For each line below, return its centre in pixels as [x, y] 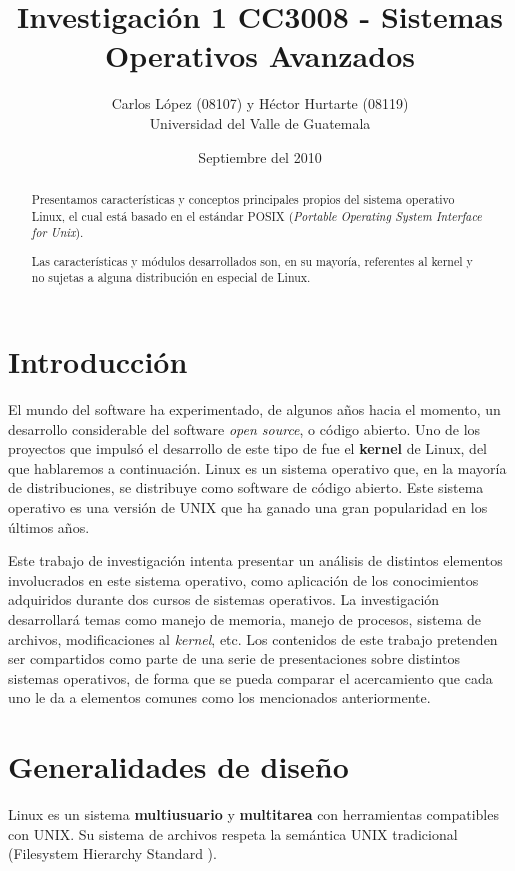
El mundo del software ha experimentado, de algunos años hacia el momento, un [254, 409]
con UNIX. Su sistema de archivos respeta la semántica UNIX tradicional [233, 833]
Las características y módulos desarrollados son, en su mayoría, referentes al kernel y [252, 260]
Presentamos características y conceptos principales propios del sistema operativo [243, 198]
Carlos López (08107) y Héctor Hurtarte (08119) [260, 103]
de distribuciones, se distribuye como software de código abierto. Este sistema [246, 487]
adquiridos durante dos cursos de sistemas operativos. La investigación [224, 599]
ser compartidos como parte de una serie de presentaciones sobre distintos [234, 658]
